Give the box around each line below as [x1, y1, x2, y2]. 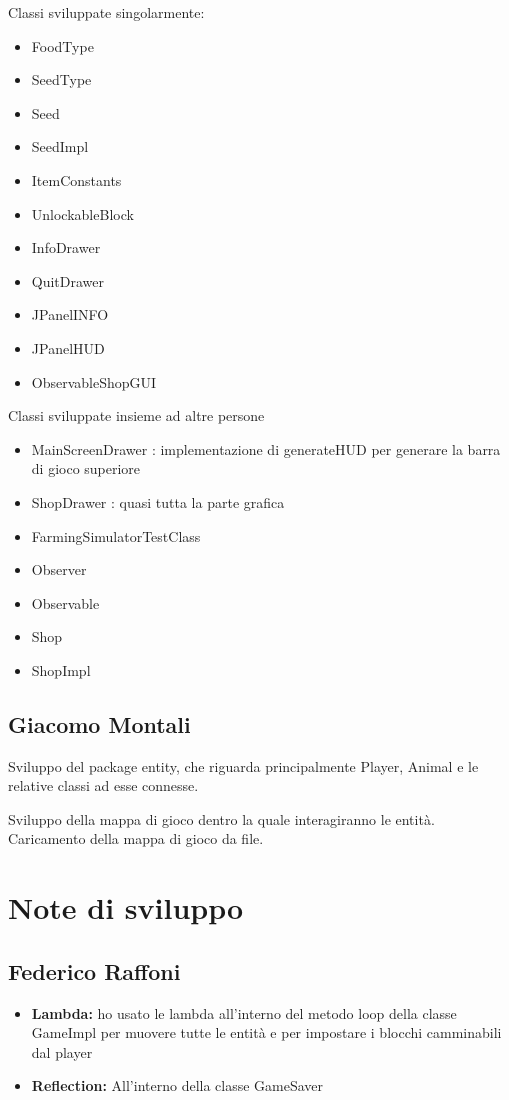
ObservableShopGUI [31, 371, 157, 392]
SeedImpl [31, 136, 89, 157]
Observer [31, 559, 87, 580]
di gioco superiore [31, 458, 141, 479]
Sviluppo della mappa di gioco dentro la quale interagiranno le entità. [8, 808, 435, 829]
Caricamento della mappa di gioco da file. [8, 828, 264, 849]
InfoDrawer [31, 237, 101, 258]
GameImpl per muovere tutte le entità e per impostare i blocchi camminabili [31, 1022, 502, 1043]
